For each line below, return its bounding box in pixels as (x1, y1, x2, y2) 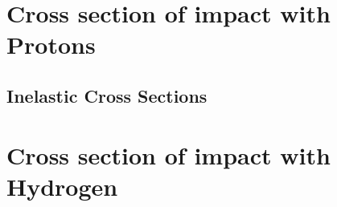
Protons (6, 28, 96, 61)
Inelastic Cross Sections (6, 83, 208, 108)
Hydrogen (6, 169, 118, 202)
